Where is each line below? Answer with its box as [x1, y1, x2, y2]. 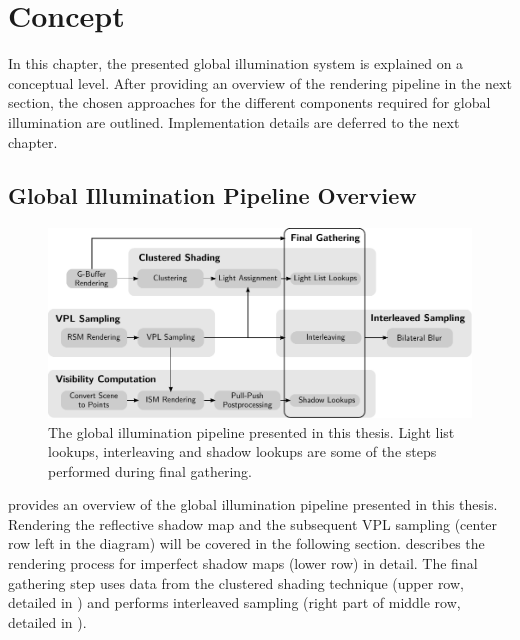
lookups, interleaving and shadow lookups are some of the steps [48, 441, 437, 462]
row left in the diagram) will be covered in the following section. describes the [8, 533, 485, 554]
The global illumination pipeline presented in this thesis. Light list [48, 421, 455, 442]
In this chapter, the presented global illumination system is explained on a [8, 53, 464, 74]
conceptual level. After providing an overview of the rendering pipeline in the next [8, 72, 512, 93]
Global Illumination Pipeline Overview [8, 180, 417, 211]
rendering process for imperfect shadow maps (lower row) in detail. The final [8, 553, 478, 574]
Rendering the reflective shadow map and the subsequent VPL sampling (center [8, 513, 498, 534]
